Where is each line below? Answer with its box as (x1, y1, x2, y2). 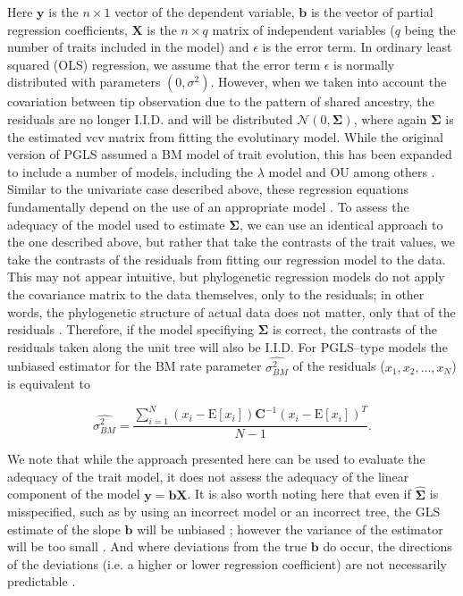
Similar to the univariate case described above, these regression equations (7, 180, 409, 198)
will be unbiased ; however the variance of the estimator (137, 519, 443, 538)
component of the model (7, 484, 140, 503)
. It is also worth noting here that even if (187, 484, 411, 503)
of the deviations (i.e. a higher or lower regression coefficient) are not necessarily (7, 554, 447, 573)
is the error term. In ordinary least (262, 38, 452, 56)
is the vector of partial (310, 3, 434, 21)
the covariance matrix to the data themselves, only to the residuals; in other (7, 284, 425, 303)
